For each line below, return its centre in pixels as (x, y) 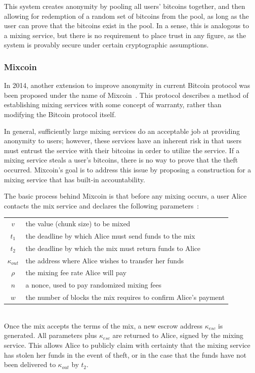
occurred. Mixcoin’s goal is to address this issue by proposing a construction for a (127, 169)
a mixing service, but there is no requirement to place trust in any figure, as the (125, 35)
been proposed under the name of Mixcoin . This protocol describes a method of (126, 95)
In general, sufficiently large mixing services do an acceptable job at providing (122, 131)
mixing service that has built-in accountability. (75, 179)
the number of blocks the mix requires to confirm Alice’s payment (125, 297)
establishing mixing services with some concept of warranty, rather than (113, 104)
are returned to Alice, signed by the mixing (178, 335)
